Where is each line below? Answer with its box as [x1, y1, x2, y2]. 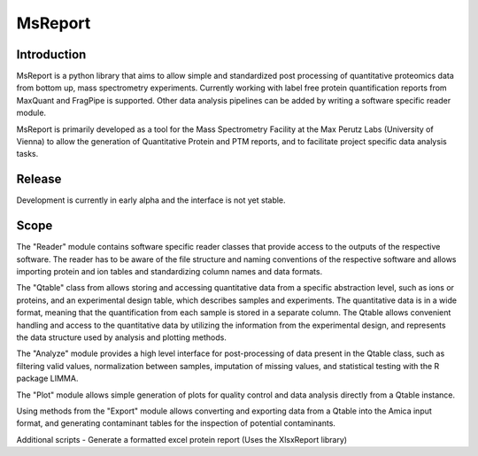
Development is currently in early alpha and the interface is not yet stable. [16, 195, 287, 205]
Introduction [16, 47, 87, 62]
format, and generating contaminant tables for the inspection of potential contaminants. [16, 418, 336, 429]
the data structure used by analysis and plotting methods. [16, 332, 227, 343]
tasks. [16, 149, 39, 159]
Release [16, 172, 62, 187]
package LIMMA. [16, 373, 79, 384]
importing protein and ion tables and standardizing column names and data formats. [16, 267, 323, 276]
